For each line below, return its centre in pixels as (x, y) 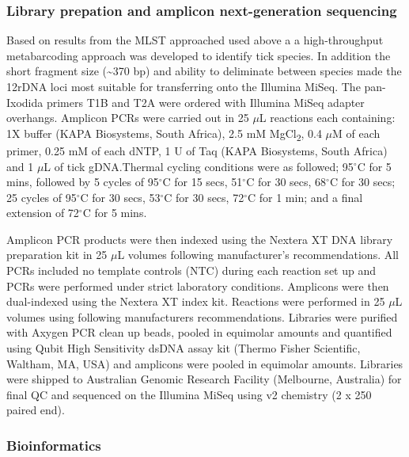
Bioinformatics (54, 445)
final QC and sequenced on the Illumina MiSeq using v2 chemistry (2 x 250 (189, 394)
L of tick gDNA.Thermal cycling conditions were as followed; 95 (199, 166)
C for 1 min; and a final (305, 197)
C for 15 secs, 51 (203, 182)
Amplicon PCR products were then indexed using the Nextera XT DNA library (200, 239)
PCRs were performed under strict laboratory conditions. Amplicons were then (198, 286)
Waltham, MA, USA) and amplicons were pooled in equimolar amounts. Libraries (205, 363)
